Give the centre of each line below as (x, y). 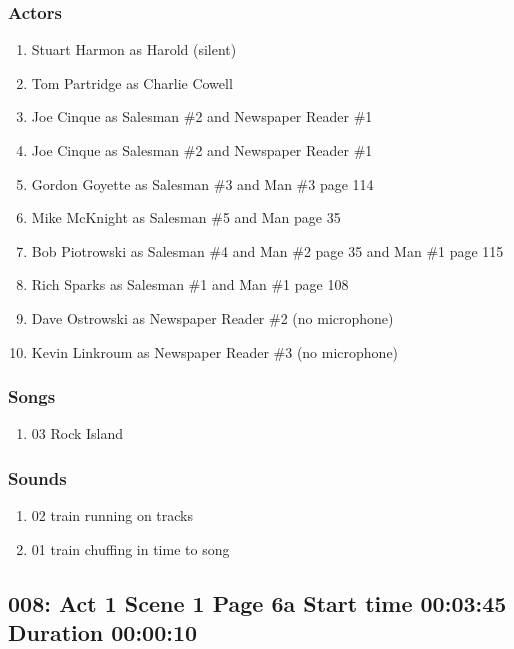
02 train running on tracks (112, 515)
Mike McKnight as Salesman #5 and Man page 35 (186, 217)
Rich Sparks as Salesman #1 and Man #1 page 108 (190, 284)
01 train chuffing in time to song (130, 548)
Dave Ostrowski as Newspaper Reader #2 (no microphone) (212, 317)
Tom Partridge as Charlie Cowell (132, 82)
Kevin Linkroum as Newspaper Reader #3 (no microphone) (215, 351)
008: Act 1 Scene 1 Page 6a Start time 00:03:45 (257, 602)
